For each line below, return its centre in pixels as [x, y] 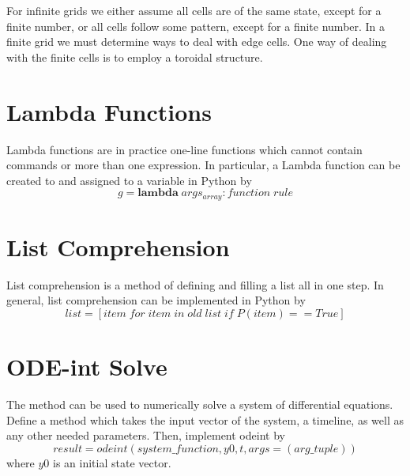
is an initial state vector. [112, 462]
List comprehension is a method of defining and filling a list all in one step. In [195, 284]
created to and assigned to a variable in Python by [129, 180]
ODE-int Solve [87, 366]
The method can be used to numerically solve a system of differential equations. [200, 404]
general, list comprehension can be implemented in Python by [156, 300]
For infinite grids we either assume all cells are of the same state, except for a [194, 10]
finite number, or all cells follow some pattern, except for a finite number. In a [196, 26]
